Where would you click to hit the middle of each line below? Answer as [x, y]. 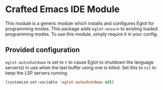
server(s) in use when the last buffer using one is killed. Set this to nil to [81, 67]
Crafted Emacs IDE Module [63, 9]
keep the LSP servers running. [37, 73]
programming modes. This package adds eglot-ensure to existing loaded [81, 28]
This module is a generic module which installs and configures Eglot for [80, 23]
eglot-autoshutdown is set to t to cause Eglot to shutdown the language [79, 62]
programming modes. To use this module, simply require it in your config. [82, 34]
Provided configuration [43, 50]
